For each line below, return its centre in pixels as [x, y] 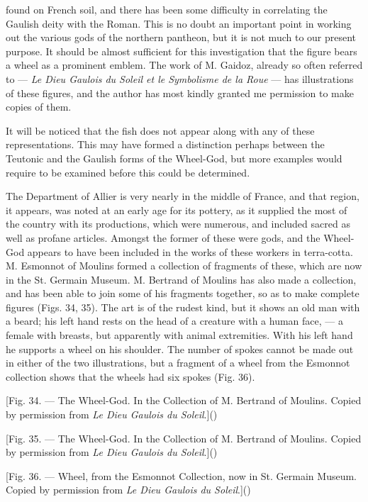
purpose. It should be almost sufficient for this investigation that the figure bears [182, 51]
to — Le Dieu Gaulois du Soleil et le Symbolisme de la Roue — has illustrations [180, 78]
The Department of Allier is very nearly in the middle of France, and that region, [183, 196]
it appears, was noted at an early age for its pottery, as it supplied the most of [177, 210]
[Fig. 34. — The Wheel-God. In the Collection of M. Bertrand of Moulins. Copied [184, 400]
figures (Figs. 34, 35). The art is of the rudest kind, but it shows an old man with [183, 307]
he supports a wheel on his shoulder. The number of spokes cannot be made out [180, 348]
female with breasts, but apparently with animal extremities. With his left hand [179, 335]
